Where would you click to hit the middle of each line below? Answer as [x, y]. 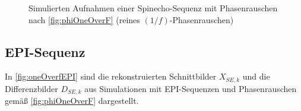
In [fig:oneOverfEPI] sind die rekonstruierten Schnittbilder [111, 76]
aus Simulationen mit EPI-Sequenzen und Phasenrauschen [191, 88]
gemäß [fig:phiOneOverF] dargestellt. [72, 101]
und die [256, 76]
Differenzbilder [31, 88]
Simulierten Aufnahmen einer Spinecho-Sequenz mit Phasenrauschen [153, 8]
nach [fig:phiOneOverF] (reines [84, 19]
